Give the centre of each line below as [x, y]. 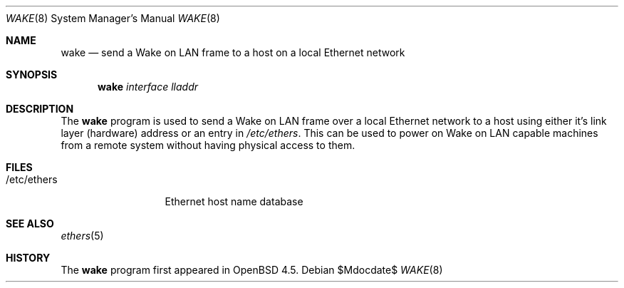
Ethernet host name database [234, 201]
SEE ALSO [30, 223]
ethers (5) [82, 236]
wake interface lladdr [148, 87]
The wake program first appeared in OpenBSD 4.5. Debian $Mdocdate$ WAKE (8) [252, 270]
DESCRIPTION [40, 109]
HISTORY [28, 258]
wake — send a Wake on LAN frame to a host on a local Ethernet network [233, 52]
